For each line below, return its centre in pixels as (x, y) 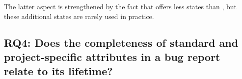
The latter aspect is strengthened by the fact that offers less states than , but (120, 6)
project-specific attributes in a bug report (112, 56)
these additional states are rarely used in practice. (79, 16)
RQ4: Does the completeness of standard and (121, 42)
